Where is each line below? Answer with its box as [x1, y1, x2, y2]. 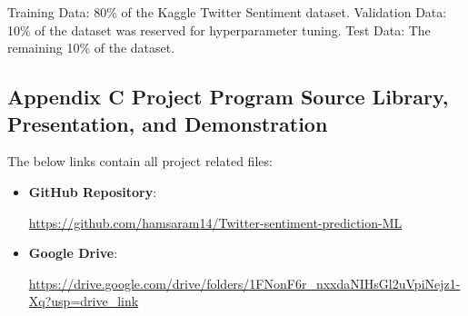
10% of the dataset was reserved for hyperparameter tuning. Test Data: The [7, 20, 431, 39]
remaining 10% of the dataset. [7, 38, 175, 57]
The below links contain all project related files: [7, 152, 273, 171]
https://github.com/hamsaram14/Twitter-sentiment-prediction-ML [28, 212, 403, 232]
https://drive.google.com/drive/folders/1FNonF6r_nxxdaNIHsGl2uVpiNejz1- [28, 273, 461, 292]
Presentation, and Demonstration [7, 109, 328, 137]
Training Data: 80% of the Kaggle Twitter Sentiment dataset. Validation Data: [7, 3, 447, 21]
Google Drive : [28, 243, 118, 262]
